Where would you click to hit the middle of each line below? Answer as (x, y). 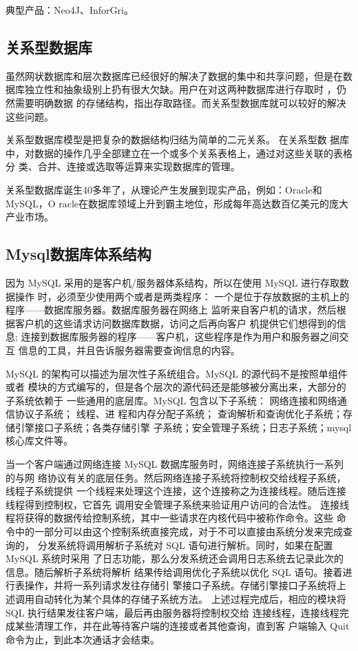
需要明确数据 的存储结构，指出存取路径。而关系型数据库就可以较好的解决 (180, 102)
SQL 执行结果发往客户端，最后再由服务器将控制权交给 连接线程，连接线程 (172, 612)
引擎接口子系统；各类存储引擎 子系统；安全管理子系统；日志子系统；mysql (183, 427)
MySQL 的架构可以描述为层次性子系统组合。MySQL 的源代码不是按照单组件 (177, 373)
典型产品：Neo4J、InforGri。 (70, 10)
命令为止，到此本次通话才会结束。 (83, 639)
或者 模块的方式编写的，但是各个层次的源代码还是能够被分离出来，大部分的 (176, 387)
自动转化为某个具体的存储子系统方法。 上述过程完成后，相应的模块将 (190, 599)
